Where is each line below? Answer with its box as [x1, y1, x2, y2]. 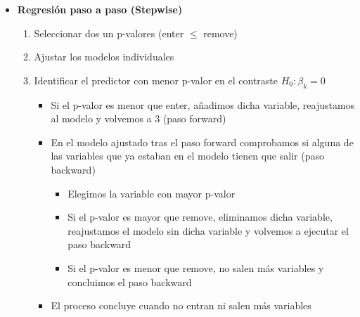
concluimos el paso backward [67, 274, 192, 289]
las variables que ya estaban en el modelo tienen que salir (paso [51, 148, 324, 163]
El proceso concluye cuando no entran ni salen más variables [51, 298, 311, 313]
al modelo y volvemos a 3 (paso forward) [51, 111, 226, 126]
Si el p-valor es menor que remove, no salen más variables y [67, 260, 324, 275]
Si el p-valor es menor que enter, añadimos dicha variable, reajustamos [51, 97, 355, 112]
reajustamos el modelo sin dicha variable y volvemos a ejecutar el [67, 223, 349, 238]
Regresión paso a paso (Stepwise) [17, 2, 183, 16]
